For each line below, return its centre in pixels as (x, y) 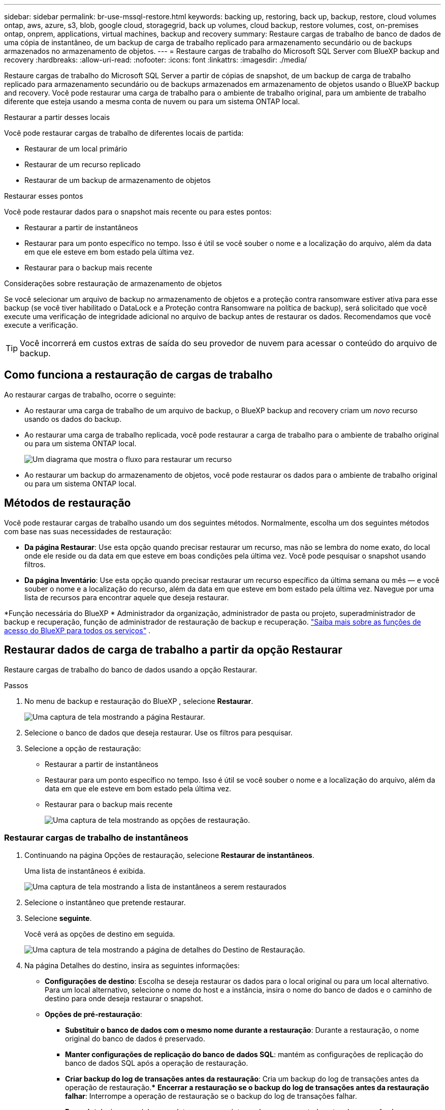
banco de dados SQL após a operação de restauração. (157, 1063)
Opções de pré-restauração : (93, 1014)
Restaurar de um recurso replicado (83, 164)
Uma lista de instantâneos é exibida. (85, 871)
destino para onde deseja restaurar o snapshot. (124, 999)
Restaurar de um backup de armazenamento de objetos (118, 180)
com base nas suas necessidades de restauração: (88, 531)
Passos (16, 685)
